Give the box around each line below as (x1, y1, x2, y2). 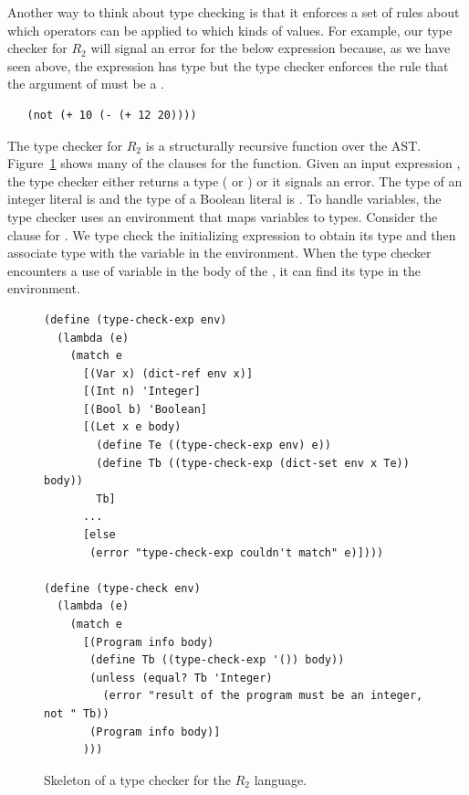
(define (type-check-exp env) (44, 313, 227, 326)
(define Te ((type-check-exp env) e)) (96, 439, 331, 452)
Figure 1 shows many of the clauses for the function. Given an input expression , (7, 154, 461, 173)
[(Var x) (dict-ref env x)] (82, 366, 254, 380)
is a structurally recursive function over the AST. (145, 135, 422, 154)
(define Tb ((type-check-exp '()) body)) (89, 653, 345, 667)
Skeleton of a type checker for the (44, 769, 232, 789)
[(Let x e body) (82, 420, 182, 434)
